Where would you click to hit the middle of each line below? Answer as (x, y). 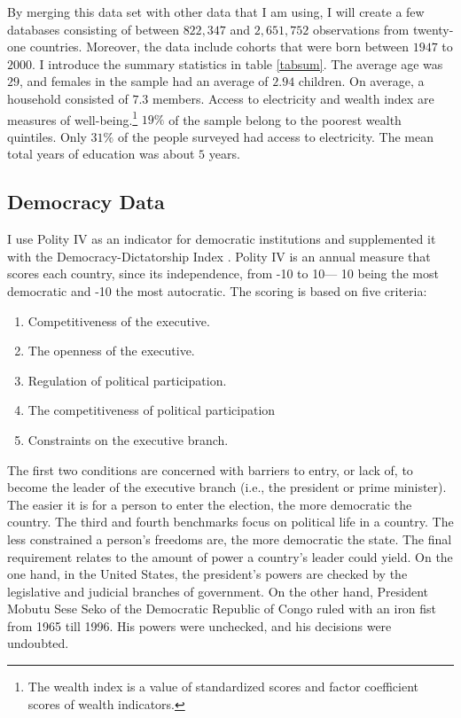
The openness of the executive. (111, 351)
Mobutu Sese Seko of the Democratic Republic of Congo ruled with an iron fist (222, 609)
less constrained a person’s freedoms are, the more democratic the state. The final (230, 538)
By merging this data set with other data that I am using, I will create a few (216, 12)
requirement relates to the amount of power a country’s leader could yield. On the (230, 556)
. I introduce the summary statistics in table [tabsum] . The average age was (238, 63)
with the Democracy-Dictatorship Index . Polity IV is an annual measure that (219, 256)
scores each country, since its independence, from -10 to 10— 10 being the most (223, 273)
